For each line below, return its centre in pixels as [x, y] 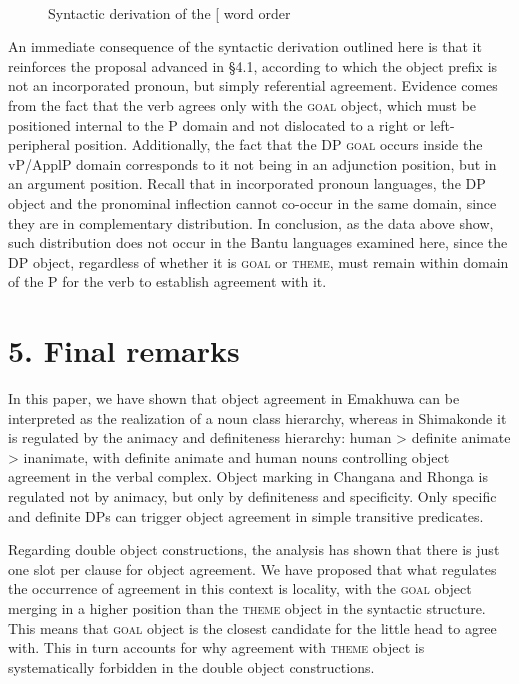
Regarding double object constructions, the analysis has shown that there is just [254, 549]
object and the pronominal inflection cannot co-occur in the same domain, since [252, 202]
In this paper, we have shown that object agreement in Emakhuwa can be [234, 398]
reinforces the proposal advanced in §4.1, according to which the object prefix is [253, 65]
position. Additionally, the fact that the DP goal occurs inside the [278, 144]
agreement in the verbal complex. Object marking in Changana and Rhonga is [248, 476]
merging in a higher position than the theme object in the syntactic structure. [247, 607]
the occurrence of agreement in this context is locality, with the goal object [240, 588]
